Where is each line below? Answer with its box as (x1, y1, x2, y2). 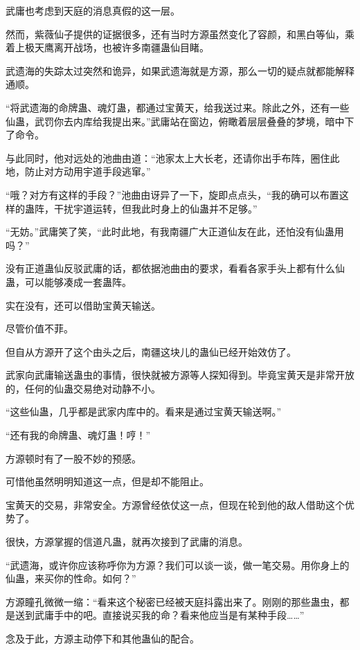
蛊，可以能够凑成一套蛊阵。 (6, 274, 132, 289)
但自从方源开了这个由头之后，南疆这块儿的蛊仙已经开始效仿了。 (6, 344, 296, 359)
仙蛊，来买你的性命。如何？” (6, 571, 136, 586)
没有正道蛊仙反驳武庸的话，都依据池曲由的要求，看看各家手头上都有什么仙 (6, 261, 345, 276)
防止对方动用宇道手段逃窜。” (24, 164, 151, 179)
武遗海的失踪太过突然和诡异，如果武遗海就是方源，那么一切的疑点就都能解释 (6, 63, 354, 78)
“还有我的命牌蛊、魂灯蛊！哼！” (6, 428, 151, 442)
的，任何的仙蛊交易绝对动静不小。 (6, 381, 161, 395)
